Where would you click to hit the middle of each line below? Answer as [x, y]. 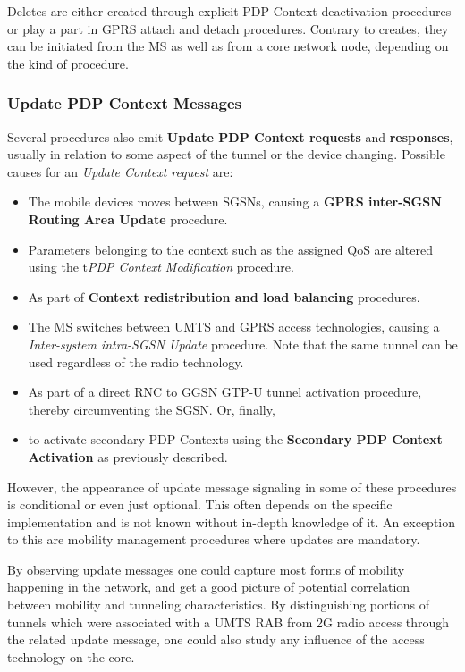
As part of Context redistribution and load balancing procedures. [224, 296]
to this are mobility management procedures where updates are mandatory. [214, 539]
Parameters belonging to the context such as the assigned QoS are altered [231, 249]
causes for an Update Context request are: [120, 171]
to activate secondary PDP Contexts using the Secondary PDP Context [235, 439]
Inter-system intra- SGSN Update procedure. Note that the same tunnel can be [243, 344]
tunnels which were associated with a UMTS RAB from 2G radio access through [228, 622]
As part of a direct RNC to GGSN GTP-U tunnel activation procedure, [225, 392]
